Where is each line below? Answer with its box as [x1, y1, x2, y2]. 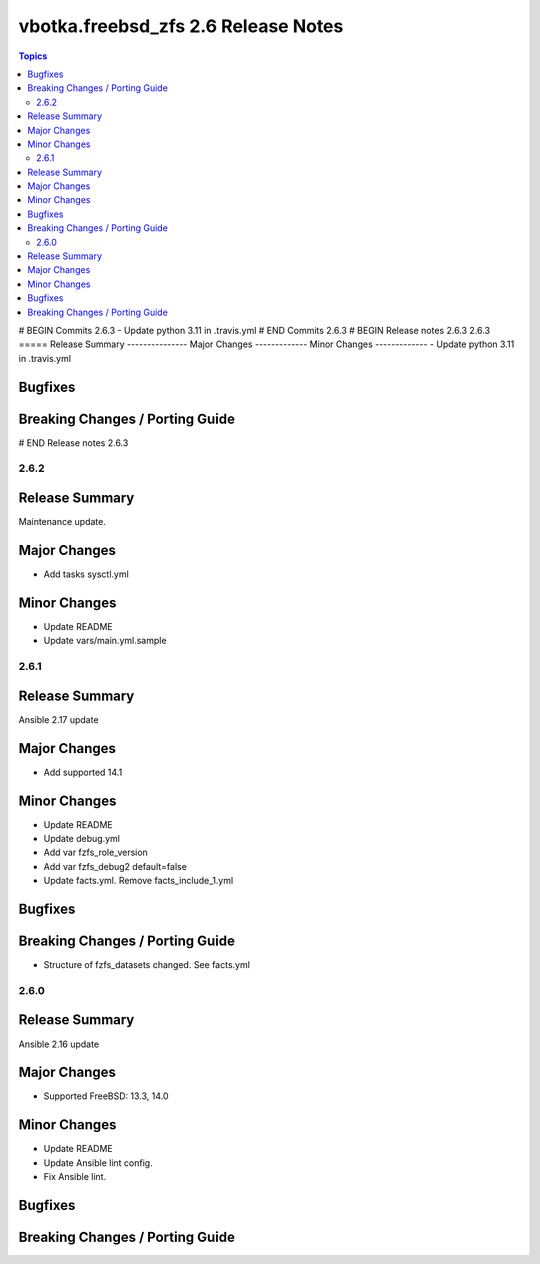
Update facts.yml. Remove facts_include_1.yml [43, 875, 234, 887]
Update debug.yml [43, 833, 120, 845]
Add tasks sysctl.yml [43, 568, 129, 580]
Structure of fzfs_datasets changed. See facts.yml [43, 959, 250, 971]
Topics [18, 50, 48, 62]
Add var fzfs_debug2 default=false [43, 860, 187, 872]
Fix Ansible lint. [43, 1171, 107, 1183]
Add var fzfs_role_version [43, 846, 149, 859]
